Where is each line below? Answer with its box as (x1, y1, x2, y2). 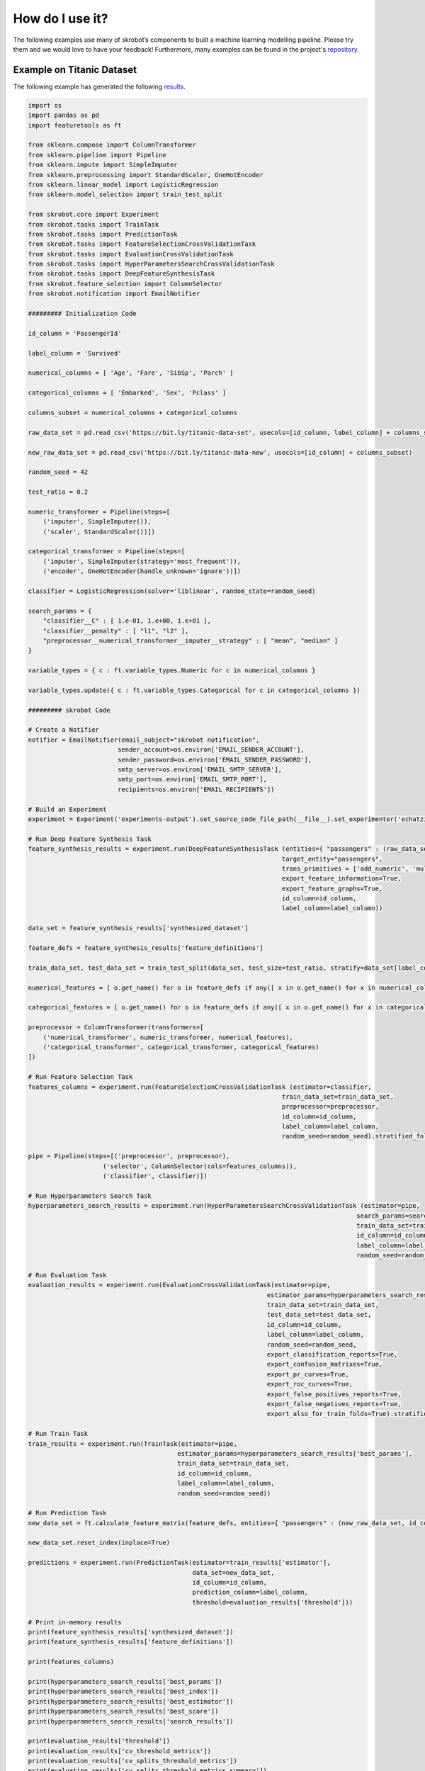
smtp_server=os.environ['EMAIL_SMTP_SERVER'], (117, 766, 283, 774)
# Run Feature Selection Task (28, 1073, 133, 1081)
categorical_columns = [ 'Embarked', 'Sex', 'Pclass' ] (28, 389, 227, 397)
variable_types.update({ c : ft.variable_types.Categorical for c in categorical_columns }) (28, 686, 361, 694)
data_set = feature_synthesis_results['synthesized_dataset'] (28, 924, 249, 932)
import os (28, 101, 62, 109)
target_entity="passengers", (281, 854, 383, 863)
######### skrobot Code (28, 706, 111, 714)
